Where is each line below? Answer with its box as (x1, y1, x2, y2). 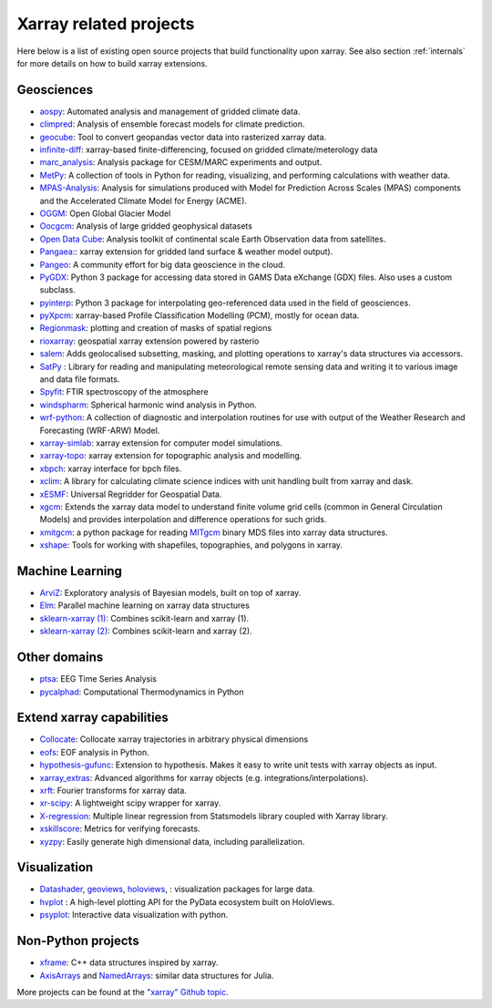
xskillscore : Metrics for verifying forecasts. (39, 823, 200, 834)
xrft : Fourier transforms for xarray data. (39, 785, 187, 796)
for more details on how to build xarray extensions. (16, 57, 209, 68)
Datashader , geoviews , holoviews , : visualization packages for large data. (39, 884, 315, 895)
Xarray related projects (16, 14, 195, 34)
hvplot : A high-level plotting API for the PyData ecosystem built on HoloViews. (39, 896, 335, 907)
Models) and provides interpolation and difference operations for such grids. (39, 514, 327, 525)
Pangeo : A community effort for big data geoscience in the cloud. (39, 259, 286, 270)
